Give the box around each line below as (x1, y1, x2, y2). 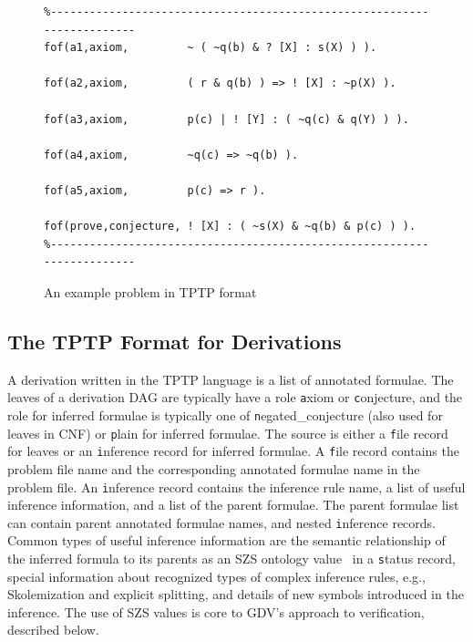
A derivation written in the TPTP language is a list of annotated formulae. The (7, 369, 454, 388)
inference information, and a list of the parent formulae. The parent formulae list (7, 495, 459, 514)
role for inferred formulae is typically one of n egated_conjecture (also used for (7, 405, 443, 424)
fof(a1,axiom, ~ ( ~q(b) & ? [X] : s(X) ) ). (44, 41, 377, 55)
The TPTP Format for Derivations (7, 326, 342, 355)
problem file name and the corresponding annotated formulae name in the (7, 459, 420, 478)
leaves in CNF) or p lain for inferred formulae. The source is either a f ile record (7, 423, 448, 442)
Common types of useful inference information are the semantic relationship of (7, 531, 446, 550)
